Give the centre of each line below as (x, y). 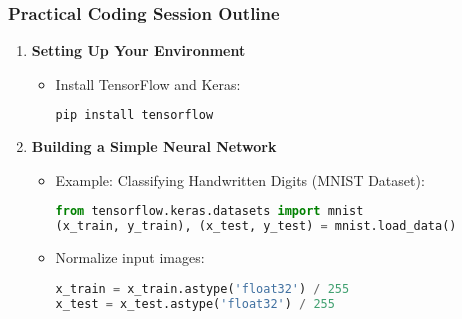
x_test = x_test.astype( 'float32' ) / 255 (195, 303)
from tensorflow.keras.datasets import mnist (209, 211)
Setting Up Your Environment (138, 50)
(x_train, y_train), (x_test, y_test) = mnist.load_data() (256, 226)
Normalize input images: (130, 257)
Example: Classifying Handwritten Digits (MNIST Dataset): (240, 179)
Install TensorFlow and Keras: (148, 83)
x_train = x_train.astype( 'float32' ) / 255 (202, 288)
